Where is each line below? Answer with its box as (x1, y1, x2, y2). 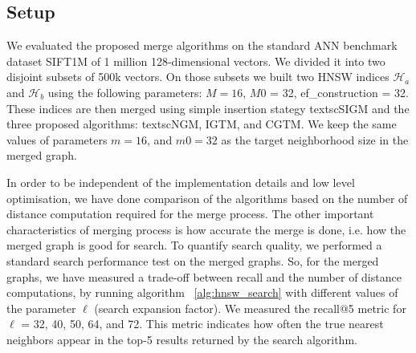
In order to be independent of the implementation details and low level (6, 173, 355, 190)
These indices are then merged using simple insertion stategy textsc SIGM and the (6, 99, 410, 116)
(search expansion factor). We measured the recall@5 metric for (94, 299, 406, 316)
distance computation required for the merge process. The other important (6, 205, 374, 222)
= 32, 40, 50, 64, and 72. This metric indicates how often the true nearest (21, 315, 384, 332)
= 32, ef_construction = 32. (270, 83, 409, 100)
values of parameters (6, 131, 108, 148)
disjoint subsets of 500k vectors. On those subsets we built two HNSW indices (6, 68, 389, 85)
